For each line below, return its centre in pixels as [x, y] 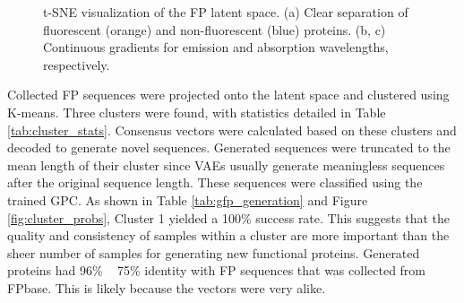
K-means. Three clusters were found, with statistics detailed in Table [197, 112]
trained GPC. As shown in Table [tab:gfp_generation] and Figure [188, 199]
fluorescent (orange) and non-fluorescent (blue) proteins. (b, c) [215, 29]
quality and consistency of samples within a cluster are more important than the [228, 235]
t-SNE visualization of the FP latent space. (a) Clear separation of [226, 12]
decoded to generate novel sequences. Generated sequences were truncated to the [229, 147]
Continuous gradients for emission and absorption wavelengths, [216, 47]
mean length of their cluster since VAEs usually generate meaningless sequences [226, 164]
